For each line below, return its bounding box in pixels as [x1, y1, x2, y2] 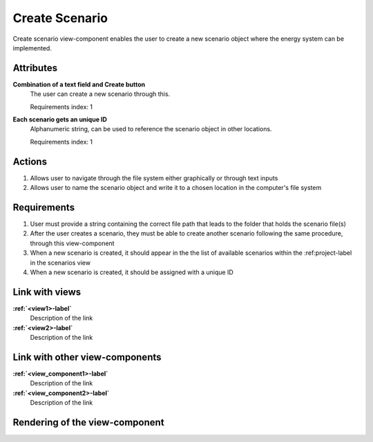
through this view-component [30, 239, 115, 247]
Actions [12, 155, 48, 167]
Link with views [12, 286, 82, 298]
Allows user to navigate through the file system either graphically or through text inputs [30, 173, 278, 182]
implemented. [12, 44, 52, 52]
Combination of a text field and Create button [12, 80, 145, 88]
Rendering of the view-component [12, 416, 165, 428]
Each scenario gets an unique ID [12, 115, 107, 124]
